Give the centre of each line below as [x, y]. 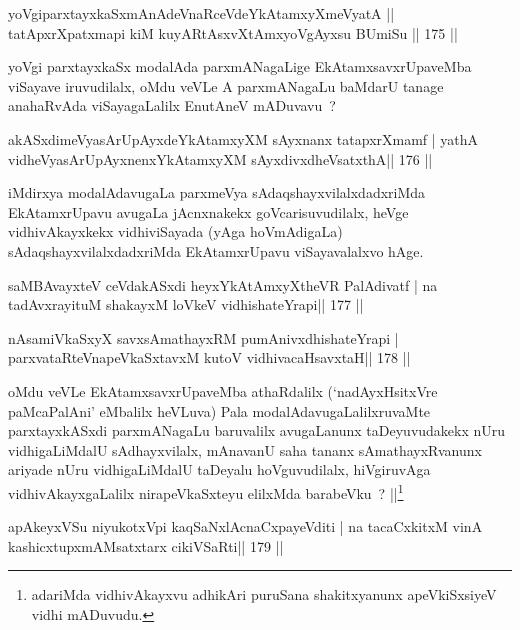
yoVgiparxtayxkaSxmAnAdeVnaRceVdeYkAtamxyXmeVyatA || [201, 13]
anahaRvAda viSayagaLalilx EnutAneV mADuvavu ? [172, 105]
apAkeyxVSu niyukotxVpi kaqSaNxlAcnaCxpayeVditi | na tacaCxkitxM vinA [245, 526]
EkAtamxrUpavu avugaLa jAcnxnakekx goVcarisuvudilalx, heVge [208, 211]
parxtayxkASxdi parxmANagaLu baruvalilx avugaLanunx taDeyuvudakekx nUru [257, 430]
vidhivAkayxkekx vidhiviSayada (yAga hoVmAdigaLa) [175, 231]
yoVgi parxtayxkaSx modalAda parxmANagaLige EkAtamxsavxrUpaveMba [240, 66]
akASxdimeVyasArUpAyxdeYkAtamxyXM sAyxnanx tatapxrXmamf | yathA [243, 138]
